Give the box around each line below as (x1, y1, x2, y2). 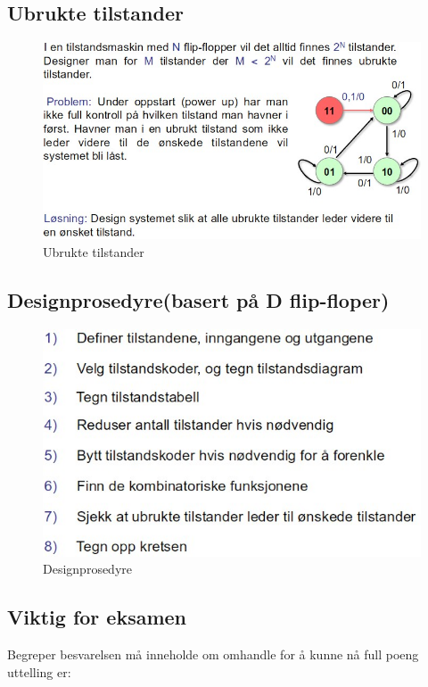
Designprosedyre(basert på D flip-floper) (7, 286, 390, 313)
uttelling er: (7, 662, 71, 681)
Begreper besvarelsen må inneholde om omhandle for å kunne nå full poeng (7, 645, 419, 664)
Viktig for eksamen (7, 603, 187, 631)
